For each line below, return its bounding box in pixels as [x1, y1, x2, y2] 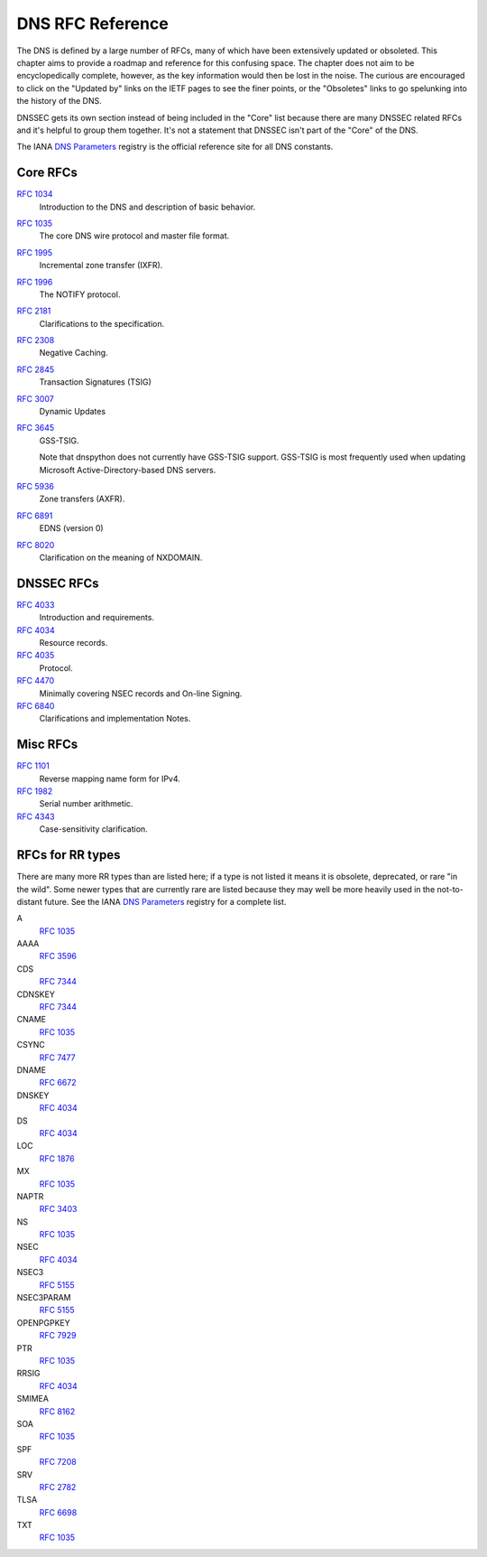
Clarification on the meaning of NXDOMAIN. [39, 552, 203, 563]
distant [16, 896, 42, 907]
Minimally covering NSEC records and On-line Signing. [39, 687, 243, 699]
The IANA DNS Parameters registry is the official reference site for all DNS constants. [16, 141, 334, 153]
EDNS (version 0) [39, 523, 104, 534]
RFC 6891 [16, 510, 53, 521]
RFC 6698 [39, 1506, 78, 1517]
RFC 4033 [16, 599, 55, 610]
